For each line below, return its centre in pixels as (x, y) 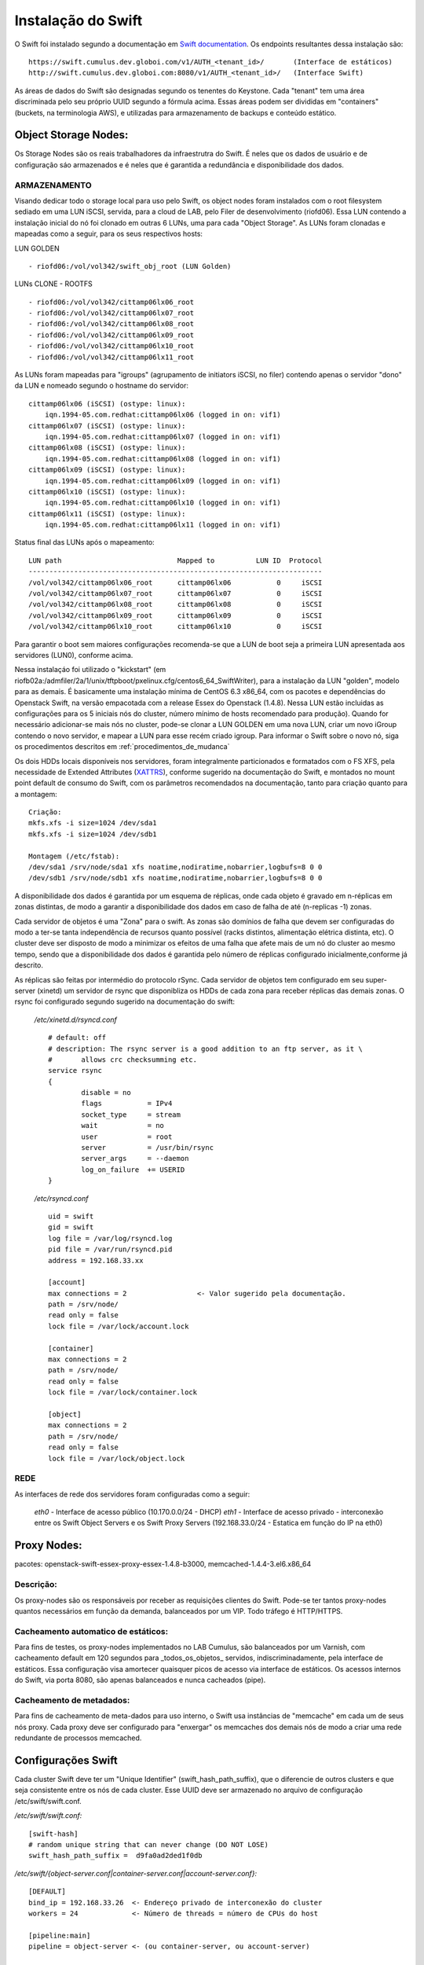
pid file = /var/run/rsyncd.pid (110, 1249)
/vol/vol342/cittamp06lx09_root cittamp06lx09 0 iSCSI (175, 615)
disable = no (106, 1093)
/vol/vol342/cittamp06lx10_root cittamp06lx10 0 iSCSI (175, 626)
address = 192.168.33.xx (96, 1260)
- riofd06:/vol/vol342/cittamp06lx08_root (111, 324)
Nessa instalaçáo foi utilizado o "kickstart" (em (90, 670)
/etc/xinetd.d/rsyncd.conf (75, 1019)
